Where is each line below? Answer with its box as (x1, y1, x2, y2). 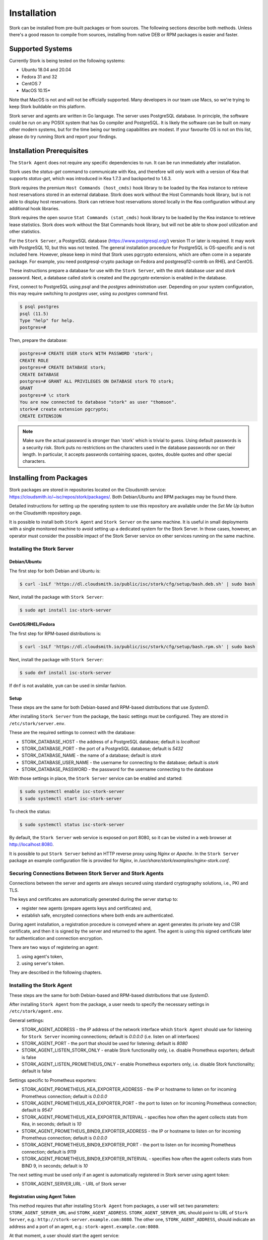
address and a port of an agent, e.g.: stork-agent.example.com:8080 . (9, 1223, 160, 1230)
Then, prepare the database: (9, 337, 68, 343)
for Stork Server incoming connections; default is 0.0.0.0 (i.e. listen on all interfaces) (21, 1033, 200, 1039)
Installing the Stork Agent (9, 982, 72, 989)
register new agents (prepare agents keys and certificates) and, (21, 905, 152, 911)
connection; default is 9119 (21, 1149, 76, 1155)
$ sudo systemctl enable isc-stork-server (19, 789, 125, 795)
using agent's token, (21, 953, 64, 959)
